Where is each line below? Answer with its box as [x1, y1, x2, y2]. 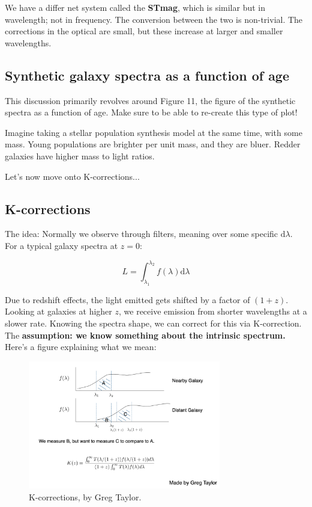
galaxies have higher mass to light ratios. [5, 149, 155, 162]
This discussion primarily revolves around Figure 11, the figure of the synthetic [5, 94, 296, 106]
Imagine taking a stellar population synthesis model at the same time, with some [5, 126, 302, 138]
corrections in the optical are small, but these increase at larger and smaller [5, 25, 283, 37]
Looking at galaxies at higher [5, 305, 112, 318]
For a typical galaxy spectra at [5, 239, 118, 251]
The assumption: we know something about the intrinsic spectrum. [5, 328, 286, 341]
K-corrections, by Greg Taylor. [29, 490, 142, 503]
